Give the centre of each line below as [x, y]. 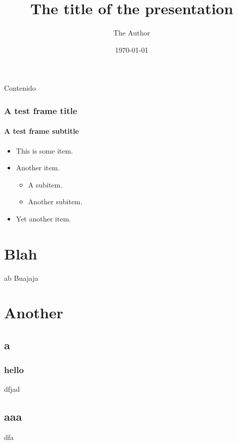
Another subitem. [55, 201]
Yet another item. [43, 218]
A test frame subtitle [42, 131]
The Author [132, 33]
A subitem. [45, 184]
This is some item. [44, 150]
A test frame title [41, 110]
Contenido [20, 88]
